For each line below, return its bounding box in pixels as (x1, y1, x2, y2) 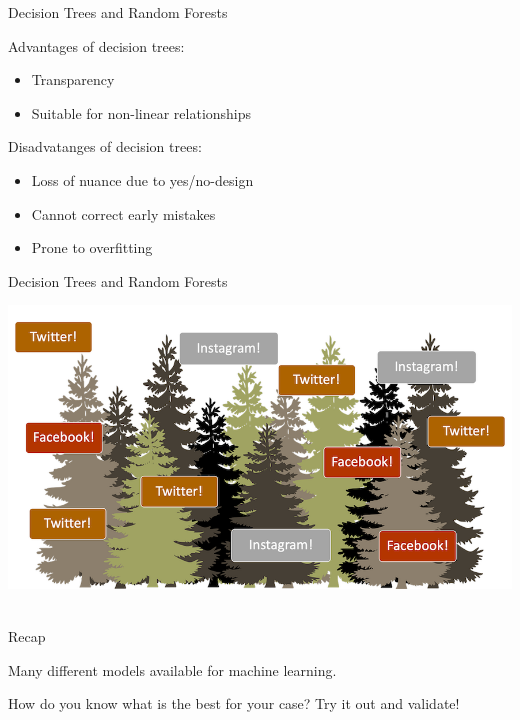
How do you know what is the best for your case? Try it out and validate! (8, 693, 460, 714)
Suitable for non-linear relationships (31, 102, 252, 123)
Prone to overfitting (31, 237, 153, 258)
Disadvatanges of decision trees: (8, 136, 202, 157)
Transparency (31, 69, 115, 90)
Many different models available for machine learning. (8, 659, 337, 680)
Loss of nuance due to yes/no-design (31, 169, 254, 190)
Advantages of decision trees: (8, 35, 185, 56)
